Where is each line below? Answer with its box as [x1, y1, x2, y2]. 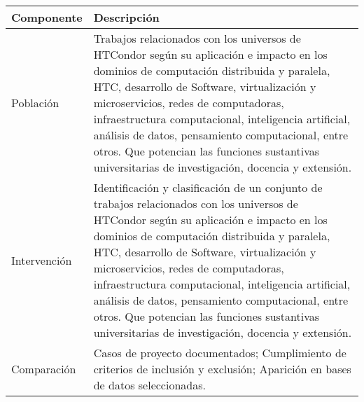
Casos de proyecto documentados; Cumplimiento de [93, 345, 346, 361]
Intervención [11, 251, 72, 268]
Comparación [11, 361, 76, 377]
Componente [11, 9, 83, 25]
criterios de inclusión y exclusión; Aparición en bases [93, 361, 351, 377]
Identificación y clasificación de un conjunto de [93, 179, 323, 195]
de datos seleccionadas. [93, 377, 206, 393]
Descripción [93, 9, 160, 25]
